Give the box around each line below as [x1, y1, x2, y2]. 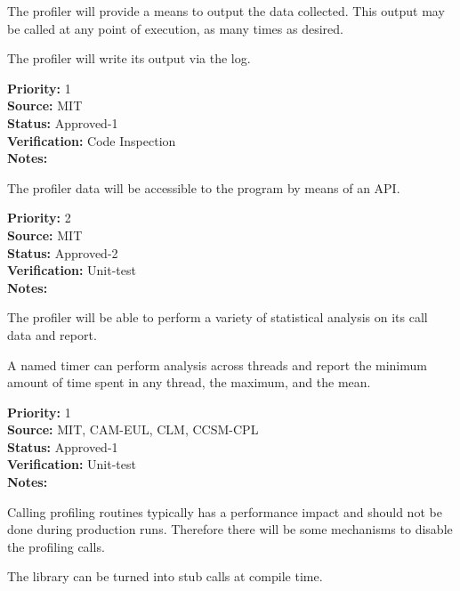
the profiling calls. [7, 537, 105, 555]
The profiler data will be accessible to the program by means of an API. [7, 178, 400, 197]
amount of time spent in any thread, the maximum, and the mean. [7, 373, 371, 392]
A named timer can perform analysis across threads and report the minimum [7, 355, 427, 374]
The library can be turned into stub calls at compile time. [7, 567, 323, 586]
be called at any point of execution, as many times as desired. [7, 19, 343, 37]
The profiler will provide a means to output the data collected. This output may [7, 2, 445, 20]
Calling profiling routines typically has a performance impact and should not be [7, 502, 442, 521]
